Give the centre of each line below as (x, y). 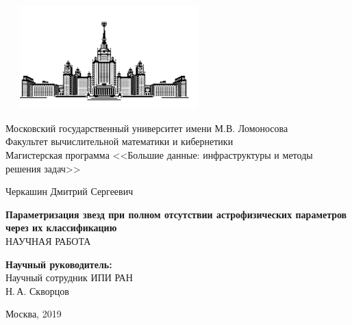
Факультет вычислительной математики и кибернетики (120, 141)
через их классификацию (61, 227)
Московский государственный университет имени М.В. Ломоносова (147, 128)
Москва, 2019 (34, 314)
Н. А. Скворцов (37, 290)
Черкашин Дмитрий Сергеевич (70, 191)
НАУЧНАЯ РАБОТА (48, 240)
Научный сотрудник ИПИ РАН (69, 277)
